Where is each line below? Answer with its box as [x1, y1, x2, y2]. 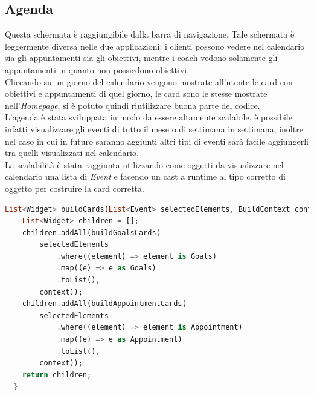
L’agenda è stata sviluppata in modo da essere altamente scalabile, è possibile [5, 111, 292, 123]
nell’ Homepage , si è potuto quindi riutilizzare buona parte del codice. [5, 99, 260, 111]
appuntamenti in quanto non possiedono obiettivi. [5, 63, 190, 76]
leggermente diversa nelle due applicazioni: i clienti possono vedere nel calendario [5, 39, 305, 52]
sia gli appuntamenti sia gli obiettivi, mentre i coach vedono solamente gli [5, 51, 278, 64]
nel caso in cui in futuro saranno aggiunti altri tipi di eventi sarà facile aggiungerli [5, 134, 309, 147]
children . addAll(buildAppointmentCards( [22, 299, 187, 308]
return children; [22, 370, 92, 379]
